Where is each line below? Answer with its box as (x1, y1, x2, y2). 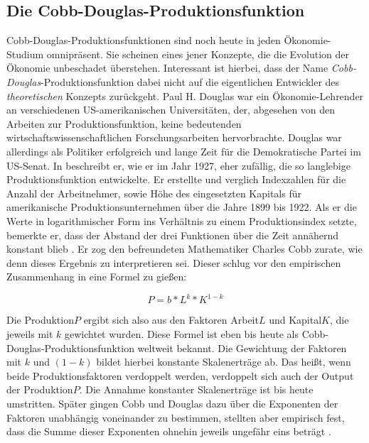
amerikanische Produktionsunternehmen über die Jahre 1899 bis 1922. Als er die (6, 199, 357, 214)
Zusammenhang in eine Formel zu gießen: (6, 269, 187, 284)
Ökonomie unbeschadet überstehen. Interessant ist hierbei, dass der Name (6, 60, 328, 75)
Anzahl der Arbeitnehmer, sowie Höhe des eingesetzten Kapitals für (6, 185, 302, 200)
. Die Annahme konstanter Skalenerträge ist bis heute (79, 382, 314, 397)
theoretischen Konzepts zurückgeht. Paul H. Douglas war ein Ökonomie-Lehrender (6, 88, 364, 103)
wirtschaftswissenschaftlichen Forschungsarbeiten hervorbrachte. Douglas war (6, 130, 342, 145)
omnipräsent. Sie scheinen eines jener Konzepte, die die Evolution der (46, 46, 350, 61)
